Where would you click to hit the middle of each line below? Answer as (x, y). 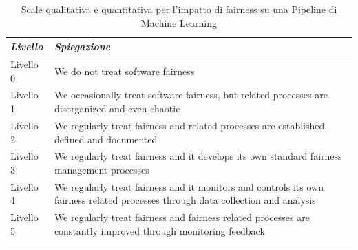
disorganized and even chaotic (117, 108)
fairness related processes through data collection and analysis (185, 200)
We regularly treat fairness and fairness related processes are (182, 217)
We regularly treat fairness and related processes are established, (191, 125)
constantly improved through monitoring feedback (159, 230)
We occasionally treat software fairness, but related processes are (191, 95)
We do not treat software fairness (124, 71)
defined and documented (106, 139)
